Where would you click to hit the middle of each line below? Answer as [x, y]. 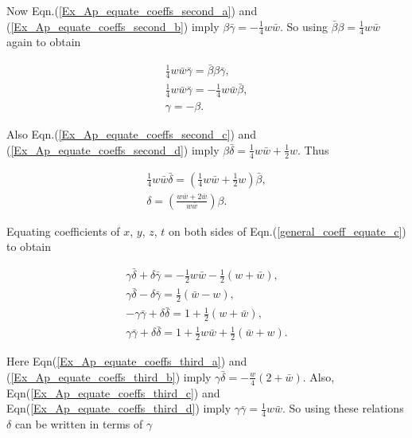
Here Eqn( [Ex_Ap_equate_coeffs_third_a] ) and [127, 361]
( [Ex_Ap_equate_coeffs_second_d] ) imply [113, 149]
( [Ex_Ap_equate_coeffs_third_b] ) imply [109, 376]
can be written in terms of [79, 424]
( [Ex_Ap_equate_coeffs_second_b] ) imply [113, 26]
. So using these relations [343, 408]
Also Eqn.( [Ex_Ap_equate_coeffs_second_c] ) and [132, 134]
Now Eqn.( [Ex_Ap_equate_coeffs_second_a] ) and [132, 10]
